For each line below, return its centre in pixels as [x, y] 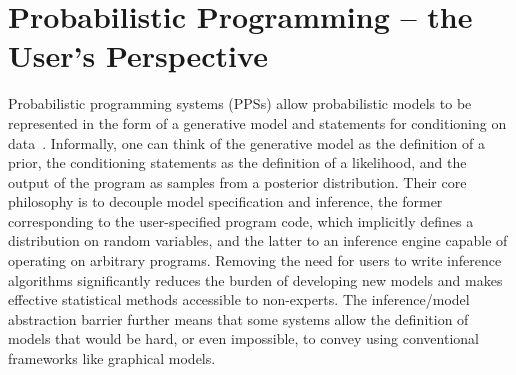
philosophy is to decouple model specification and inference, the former [225, 201]
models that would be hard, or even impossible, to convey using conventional [243, 338]
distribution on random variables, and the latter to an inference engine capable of [258, 240]
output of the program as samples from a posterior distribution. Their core [237, 181]
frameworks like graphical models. [112, 358]
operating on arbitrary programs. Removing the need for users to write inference [255, 260]
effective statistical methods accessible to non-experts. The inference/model [239, 299]
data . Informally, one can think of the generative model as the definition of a [246, 142]
